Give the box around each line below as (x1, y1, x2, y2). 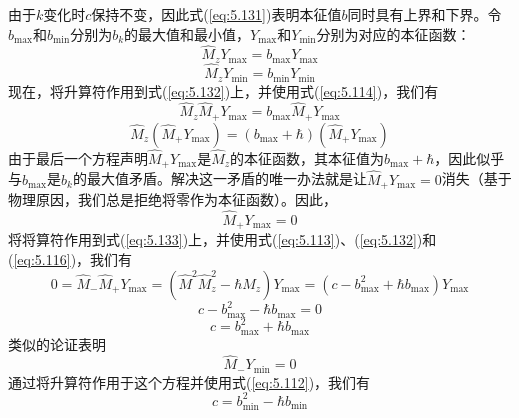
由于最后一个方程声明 (8, 148, 148, 169)
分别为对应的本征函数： (316, 23, 471, 44)
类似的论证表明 (8, 333, 106, 354)
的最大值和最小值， (124, 23, 251, 44)
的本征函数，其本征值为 (230, 148, 385, 169)
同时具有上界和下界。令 (347, 4, 502, 24)
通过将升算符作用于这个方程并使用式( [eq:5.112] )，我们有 (8, 371, 371, 392)
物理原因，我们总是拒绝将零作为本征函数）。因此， (8, 189, 337, 210)
